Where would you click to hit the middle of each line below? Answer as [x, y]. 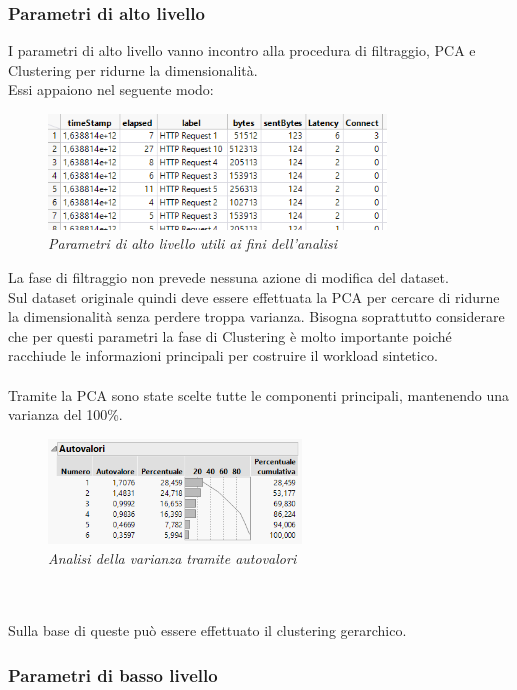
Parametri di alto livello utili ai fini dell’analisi [193, 243]
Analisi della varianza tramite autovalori [172, 557]
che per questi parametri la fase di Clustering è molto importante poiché [230, 335]
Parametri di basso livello [113, 674]
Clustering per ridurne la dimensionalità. [133, 69]
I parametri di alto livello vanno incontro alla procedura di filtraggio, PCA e [242, 50]
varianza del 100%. [65, 414]
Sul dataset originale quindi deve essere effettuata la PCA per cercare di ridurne [254, 296]
